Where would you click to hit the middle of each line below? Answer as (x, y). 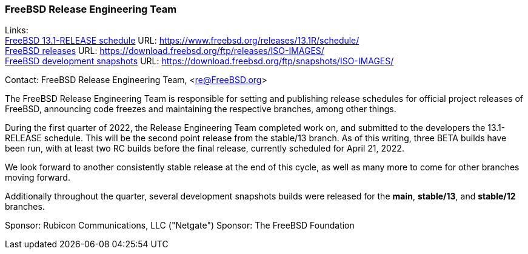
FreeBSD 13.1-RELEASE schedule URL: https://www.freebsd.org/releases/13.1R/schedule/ (182, 41)
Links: (17, 30)
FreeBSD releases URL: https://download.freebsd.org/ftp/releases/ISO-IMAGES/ (165, 51)
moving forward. (38, 178)
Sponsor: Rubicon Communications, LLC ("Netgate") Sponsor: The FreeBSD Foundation (180, 226)
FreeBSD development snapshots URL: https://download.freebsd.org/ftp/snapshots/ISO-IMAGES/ (199, 61)
